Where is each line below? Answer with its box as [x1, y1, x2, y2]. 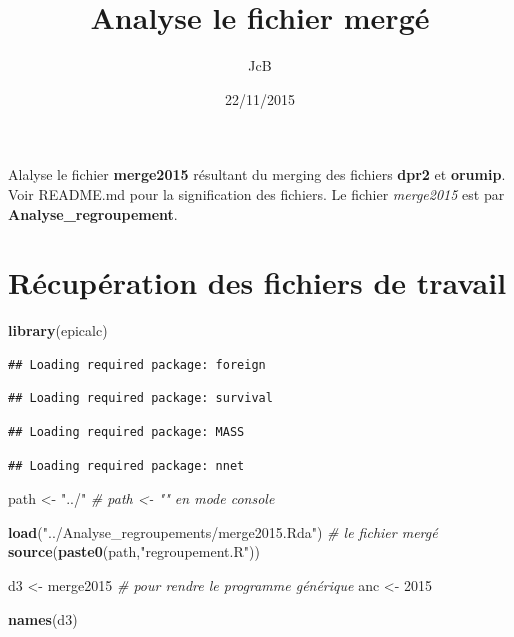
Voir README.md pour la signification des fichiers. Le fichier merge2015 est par [8, 183, 505, 204]
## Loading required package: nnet [8, 458, 245, 473]
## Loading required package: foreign [8, 357, 266, 372]
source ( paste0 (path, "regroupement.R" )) [8, 541, 260, 562]
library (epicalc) [8, 320, 108, 341]
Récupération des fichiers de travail [8, 262, 507, 303]
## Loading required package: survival [8, 391, 273, 406]
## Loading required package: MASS [8, 425, 245, 439]
